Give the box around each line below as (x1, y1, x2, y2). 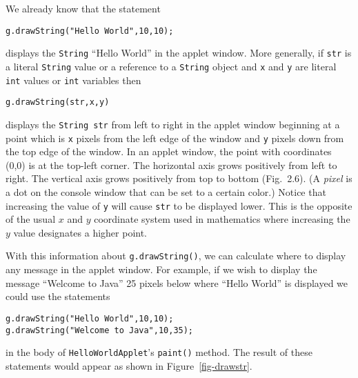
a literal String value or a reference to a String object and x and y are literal (6, 59, 337, 73)
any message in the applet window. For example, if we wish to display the (6, 262, 317, 277)
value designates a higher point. (13, 225, 148, 239)
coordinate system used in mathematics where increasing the (94, 212, 350, 226)
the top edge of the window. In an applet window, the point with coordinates (6, 144, 332, 159)
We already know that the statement (6, 1, 161, 15)
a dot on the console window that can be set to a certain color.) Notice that (6, 184, 326, 199)
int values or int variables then (6, 72, 141, 87)
